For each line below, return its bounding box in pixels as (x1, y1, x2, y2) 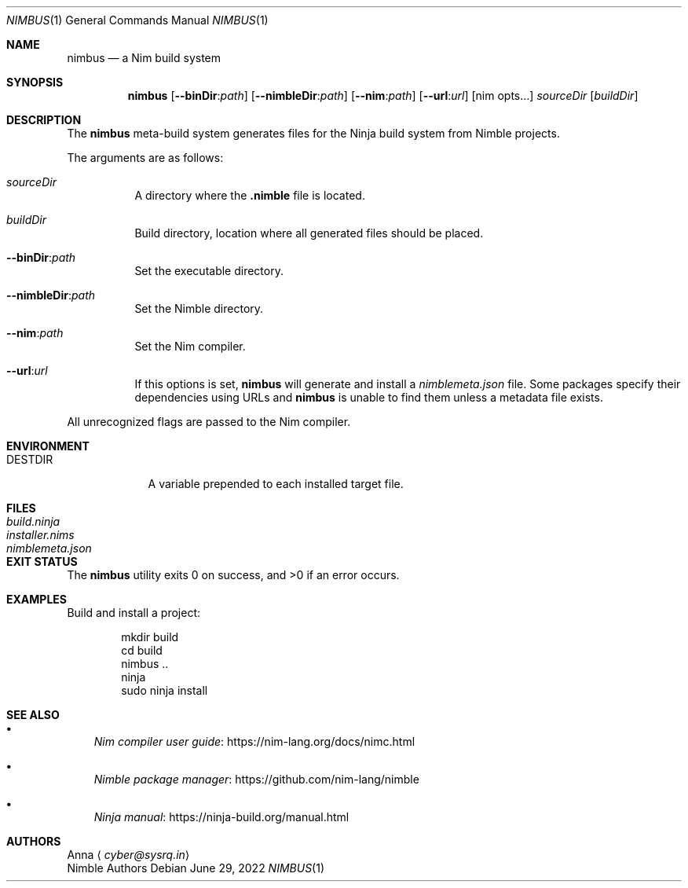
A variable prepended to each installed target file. (148, 477, 404, 490)
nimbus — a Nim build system (67, 51, 221, 64)
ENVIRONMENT (6, 439, 90, 453)
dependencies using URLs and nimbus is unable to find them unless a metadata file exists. (134, 391, 603, 404)
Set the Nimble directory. (134, 302, 264, 315)
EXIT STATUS (6, 555, 78, 568)
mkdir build (121, 630, 179, 644)
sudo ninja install (121, 684, 208, 697)
